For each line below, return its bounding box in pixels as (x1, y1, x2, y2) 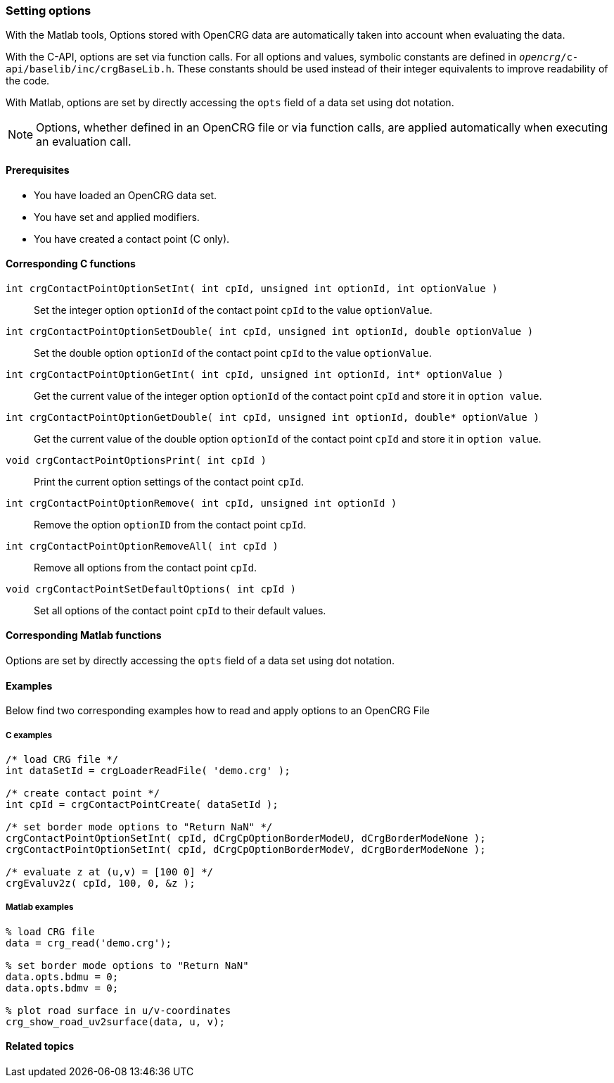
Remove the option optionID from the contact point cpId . (34, 518, 307, 531)
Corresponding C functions (6, 258, 136, 270)
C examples (6, 730, 52, 740)
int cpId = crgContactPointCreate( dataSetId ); (6, 799, 279, 811)
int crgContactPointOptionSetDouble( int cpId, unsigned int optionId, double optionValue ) (6, 325, 534, 337)
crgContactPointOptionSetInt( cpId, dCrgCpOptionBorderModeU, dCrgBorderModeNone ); (6, 832, 486, 844)
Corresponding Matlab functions (6, 629, 162, 642)
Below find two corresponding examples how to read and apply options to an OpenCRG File (6, 704, 430, 717)
